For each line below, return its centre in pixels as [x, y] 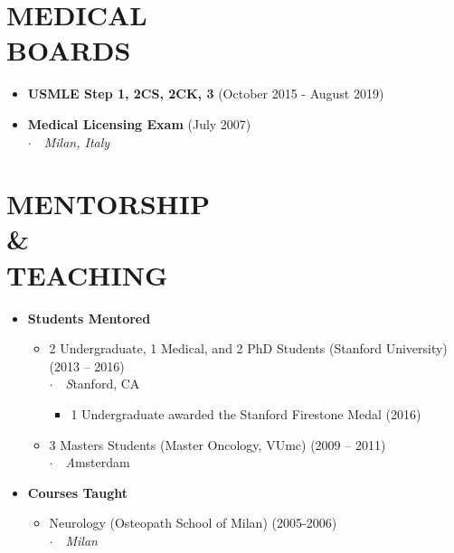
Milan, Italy [77, 141]
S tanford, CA [103, 384]
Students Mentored [89, 318]
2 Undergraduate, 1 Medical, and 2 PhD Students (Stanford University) [248, 348]
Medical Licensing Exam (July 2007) [139, 123]
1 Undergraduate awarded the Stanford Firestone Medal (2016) [246, 413]
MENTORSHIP [109, 204]
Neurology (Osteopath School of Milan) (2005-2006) [193, 523]
